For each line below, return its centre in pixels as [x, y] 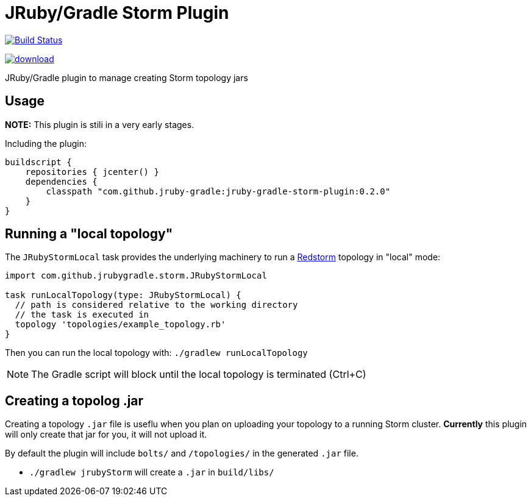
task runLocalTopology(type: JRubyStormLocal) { [123, 295]
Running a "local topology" [89, 234]
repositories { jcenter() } [92, 172]
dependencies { [61, 181]
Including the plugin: [46, 143]
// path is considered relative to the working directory [156, 305]
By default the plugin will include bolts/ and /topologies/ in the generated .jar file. [182, 453]
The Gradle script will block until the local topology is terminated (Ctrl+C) [199, 375]
